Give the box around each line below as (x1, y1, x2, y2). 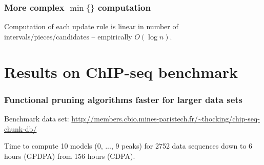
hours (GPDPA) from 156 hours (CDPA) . (4, 150, 135, 161)
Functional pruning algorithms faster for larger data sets (4, 93, 243, 106)
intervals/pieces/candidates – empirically (4, 31, 132, 42)
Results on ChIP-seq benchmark (4, 61, 238, 82)
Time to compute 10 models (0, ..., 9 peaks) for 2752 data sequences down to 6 (4, 140, 253, 151)
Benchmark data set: (4, 113, 69, 123)
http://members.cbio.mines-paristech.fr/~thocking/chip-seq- (71, 113, 260, 123)
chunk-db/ (4, 123, 37, 134)
